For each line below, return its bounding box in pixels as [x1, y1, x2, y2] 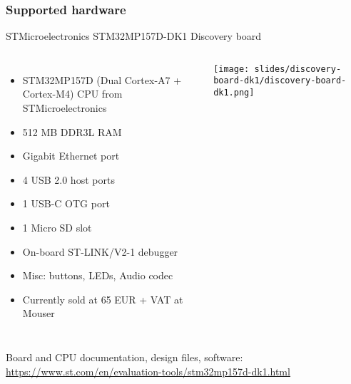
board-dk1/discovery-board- [213, 76, 347, 86]
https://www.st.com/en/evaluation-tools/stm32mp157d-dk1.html [6, 363, 290, 378]
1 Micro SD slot [22, 219, 92, 234]
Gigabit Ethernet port [22, 148, 120, 163]
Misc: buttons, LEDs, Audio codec [22, 268, 173, 283]
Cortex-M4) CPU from [22, 86, 123, 101]
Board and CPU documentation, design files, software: [6, 349, 243, 364]
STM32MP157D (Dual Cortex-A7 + [22, 72, 182, 87]
